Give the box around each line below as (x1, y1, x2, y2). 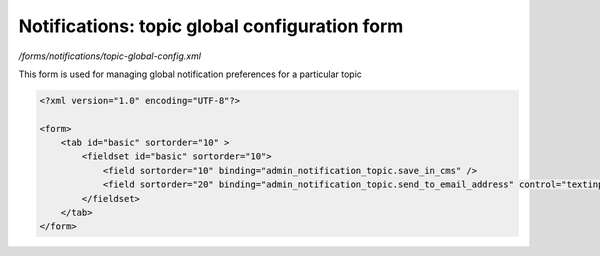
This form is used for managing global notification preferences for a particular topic (18, 68, 362, 80)
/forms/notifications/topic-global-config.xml (18, 50, 202, 62)
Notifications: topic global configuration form (18, 15, 404, 37)
